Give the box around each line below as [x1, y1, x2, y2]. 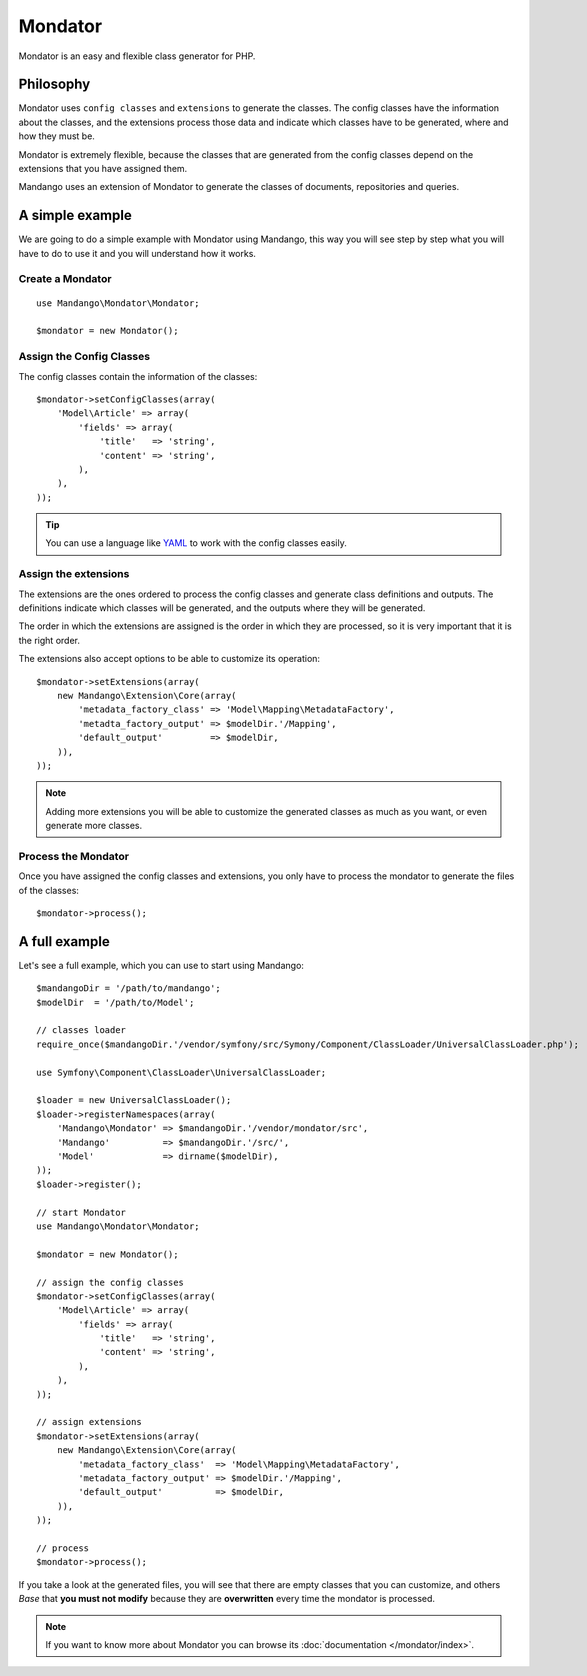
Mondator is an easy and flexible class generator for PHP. [18, 50, 256, 62]
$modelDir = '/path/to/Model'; [36, 996, 195, 1008]
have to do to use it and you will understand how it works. [18, 247, 257, 259]
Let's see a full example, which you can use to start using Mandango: [18, 959, 305, 971]
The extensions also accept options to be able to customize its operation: [18, 653, 320, 665]
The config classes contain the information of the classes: [18, 370, 258, 382]
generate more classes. [45, 820, 143, 832]
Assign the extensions [18, 567, 130, 581]
